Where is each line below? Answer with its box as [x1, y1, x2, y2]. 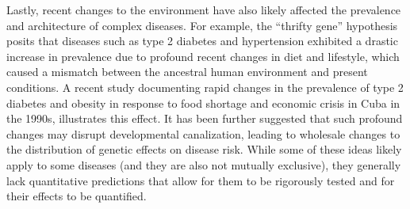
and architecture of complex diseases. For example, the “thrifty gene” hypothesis [6, 17, 398, 33]
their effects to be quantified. [6, 188, 147, 204]
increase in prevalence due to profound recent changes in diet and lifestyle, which [6, 47, 400, 64]
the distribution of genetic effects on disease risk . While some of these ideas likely [6, 141, 402, 158]
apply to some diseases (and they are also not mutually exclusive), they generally [6, 156, 401, 173]
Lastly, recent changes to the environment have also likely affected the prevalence [6, 2, 401, 17]
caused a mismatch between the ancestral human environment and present [6, 63, 368, 80]
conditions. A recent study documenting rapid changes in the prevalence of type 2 [6, 78, 404, 95]
